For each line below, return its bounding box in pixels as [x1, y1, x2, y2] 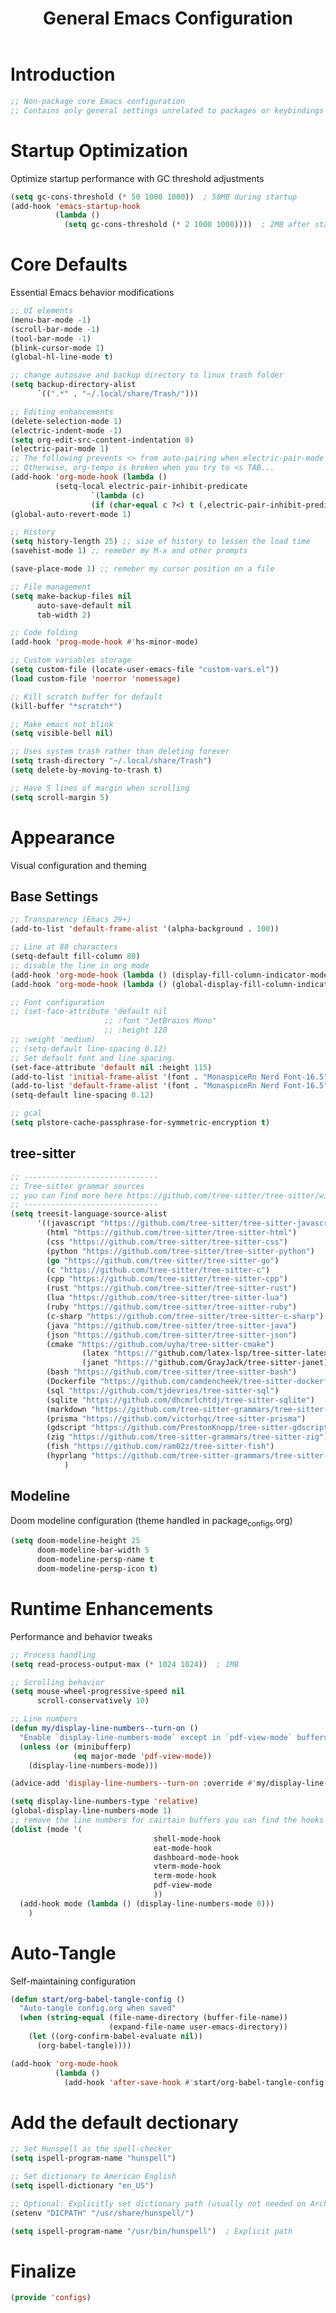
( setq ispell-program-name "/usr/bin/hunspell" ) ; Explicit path [10, 2226, 293, 2236]
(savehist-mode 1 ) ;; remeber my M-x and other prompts [10, 546, 248, 556]
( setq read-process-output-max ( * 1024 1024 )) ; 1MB [10, 1659, 240, 1669]
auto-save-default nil [36, 600, 132, 611]
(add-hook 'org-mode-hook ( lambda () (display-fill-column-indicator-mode [10, 970, 329, 980]
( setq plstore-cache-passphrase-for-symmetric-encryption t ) [10, 1118, 271, 1128]
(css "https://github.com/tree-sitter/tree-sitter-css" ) [46, 1237, 288, 1247]
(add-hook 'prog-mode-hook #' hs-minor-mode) [10, 637, 199, 647]
